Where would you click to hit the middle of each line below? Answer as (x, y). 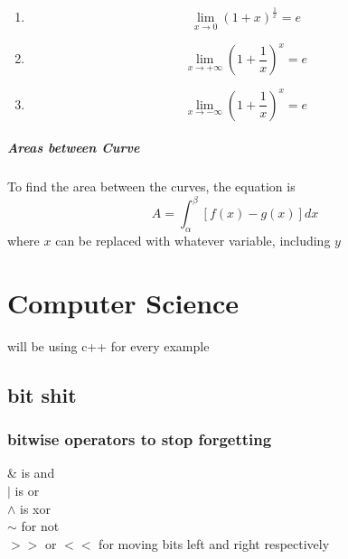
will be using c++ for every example (108, 345)
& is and (31, 473)
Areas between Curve (74, 148)
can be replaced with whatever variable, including (193, 241)
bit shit (42, 394)
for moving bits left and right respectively (214, 543)
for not (40, 526)
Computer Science (123, 302)
